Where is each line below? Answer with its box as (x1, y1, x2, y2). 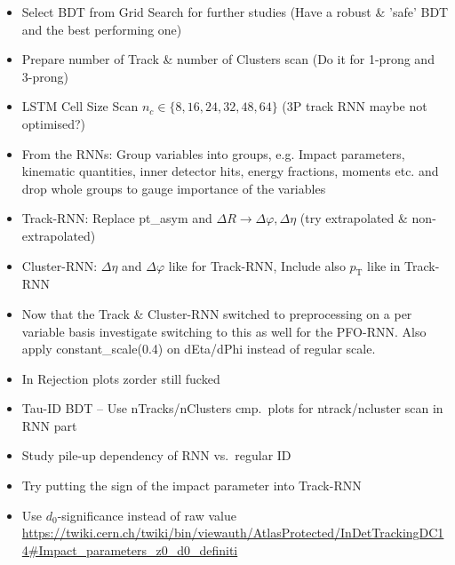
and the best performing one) (21, 20, 182, 38)
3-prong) (21, 67, 68, 85)
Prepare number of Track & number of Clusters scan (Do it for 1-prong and (21, 50, 435, 68)
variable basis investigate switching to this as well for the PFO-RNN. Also (21, 322, 427, 340)
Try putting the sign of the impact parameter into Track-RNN (21, 476, 362, 495)
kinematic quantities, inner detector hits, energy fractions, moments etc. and (21, 162, 439, 180)
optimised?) (21, 114, 86, 132)
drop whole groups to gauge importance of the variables (21, 179, 326, 197)
